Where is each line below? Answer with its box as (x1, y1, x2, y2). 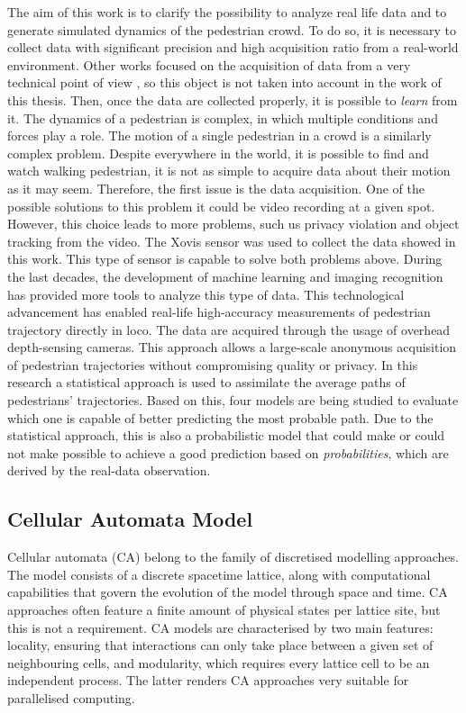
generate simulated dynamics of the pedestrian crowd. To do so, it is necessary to (7, 20, 457, 39)
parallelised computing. (7, 688, 135, 707)
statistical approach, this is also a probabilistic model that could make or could (7, 426, 445, 445)
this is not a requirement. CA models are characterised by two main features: (7, 618, 434, 636)
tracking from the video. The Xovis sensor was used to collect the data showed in (7, 231, 456, 250)
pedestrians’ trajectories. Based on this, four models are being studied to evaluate (7, 391, 459, 410)
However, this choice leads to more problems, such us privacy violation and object (7, 214, 460, 233)
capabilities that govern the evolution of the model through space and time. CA (7, 582, 448, 601)
